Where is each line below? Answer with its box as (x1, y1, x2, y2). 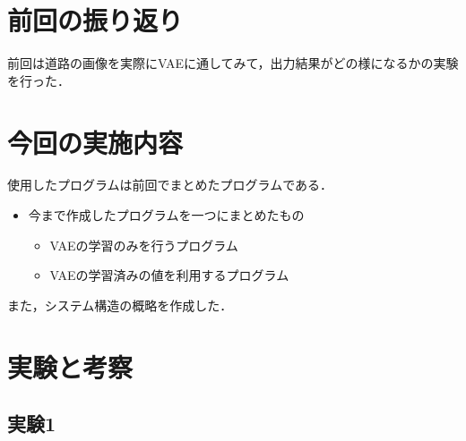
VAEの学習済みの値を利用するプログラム (49, 266, 289, 284)
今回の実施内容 (7, 123, 184, 160)
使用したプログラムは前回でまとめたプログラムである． (7, 175, 333, 194)
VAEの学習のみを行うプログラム (49, 235, 238, 254)
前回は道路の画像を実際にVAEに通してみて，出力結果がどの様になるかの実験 (7, 54, 459, 72)
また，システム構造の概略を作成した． (7, 295, 233, 314)
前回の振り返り (7, 2, 184, 38)
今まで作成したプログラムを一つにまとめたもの (28, 206, 305, 225)
